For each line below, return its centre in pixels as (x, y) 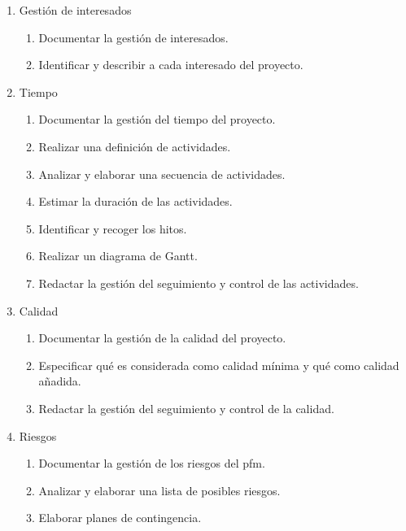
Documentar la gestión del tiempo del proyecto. (157, 119)
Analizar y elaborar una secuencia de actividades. (162, 174)
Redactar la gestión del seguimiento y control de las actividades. (199, 283)
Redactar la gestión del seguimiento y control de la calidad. (186, 408)
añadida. (60, 381)
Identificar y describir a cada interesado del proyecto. (171, 65)
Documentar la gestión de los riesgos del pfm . (152, 463)
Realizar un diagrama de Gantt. (118, 256)
